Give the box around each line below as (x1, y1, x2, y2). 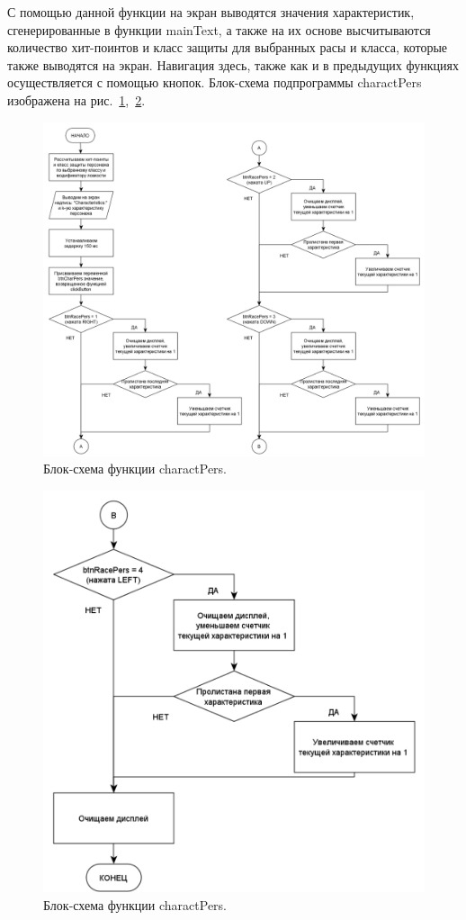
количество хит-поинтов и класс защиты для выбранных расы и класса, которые (7, 38, 447, 57)
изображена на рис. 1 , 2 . (7, 90, 146, 109)
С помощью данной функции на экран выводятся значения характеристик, (7, 3, 415, 21)
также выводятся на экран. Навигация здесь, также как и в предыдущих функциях (7, 55, 459, 74)
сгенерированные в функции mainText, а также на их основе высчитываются (7, 20, 431, 39)
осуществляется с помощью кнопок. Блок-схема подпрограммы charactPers (7, 73, 422, 92)
